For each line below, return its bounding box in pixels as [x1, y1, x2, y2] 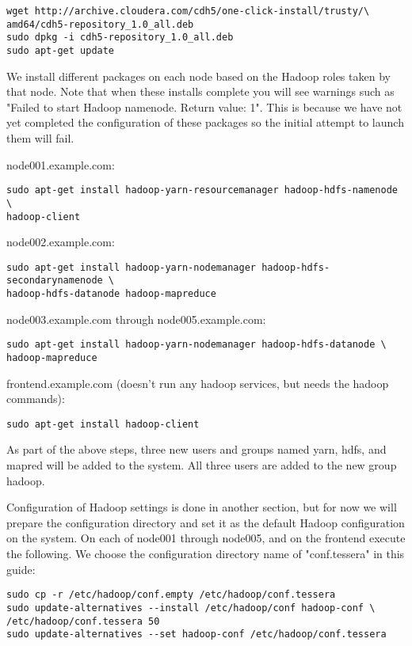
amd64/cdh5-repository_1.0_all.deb [6, 18, 194, 30]
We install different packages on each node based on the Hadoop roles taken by [6, 67, 391, 84]
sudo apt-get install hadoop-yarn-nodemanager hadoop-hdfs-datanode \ [6, 339, 387, 351]
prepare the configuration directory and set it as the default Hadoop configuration [6, 514, 405, 530]
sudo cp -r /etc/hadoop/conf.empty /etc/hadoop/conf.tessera [6, 589, 336, 601]
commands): [6, 390, 65, 407]
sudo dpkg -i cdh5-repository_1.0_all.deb [6, 32, 234, 44]
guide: [6, 560, 36, 577]
